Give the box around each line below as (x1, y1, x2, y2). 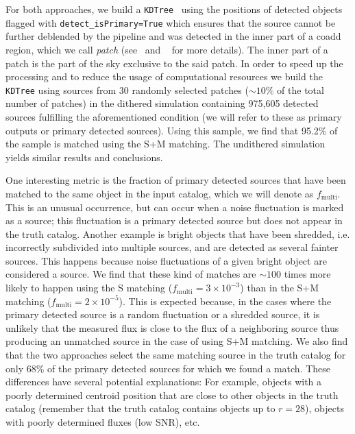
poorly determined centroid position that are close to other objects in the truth (5, 387, 339, 402)
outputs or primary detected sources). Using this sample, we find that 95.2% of (5, 123, 338, 137)
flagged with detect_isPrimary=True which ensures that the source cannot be (5, 15, 336, 29)
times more (284, 267, 331, 281)
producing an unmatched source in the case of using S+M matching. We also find (5, 334, 348, 348)
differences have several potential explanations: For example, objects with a (5, 374, 322, 389)
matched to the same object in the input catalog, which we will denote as (5, 186, 314, 200)
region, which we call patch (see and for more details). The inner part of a (5, 42, 328, 56)
